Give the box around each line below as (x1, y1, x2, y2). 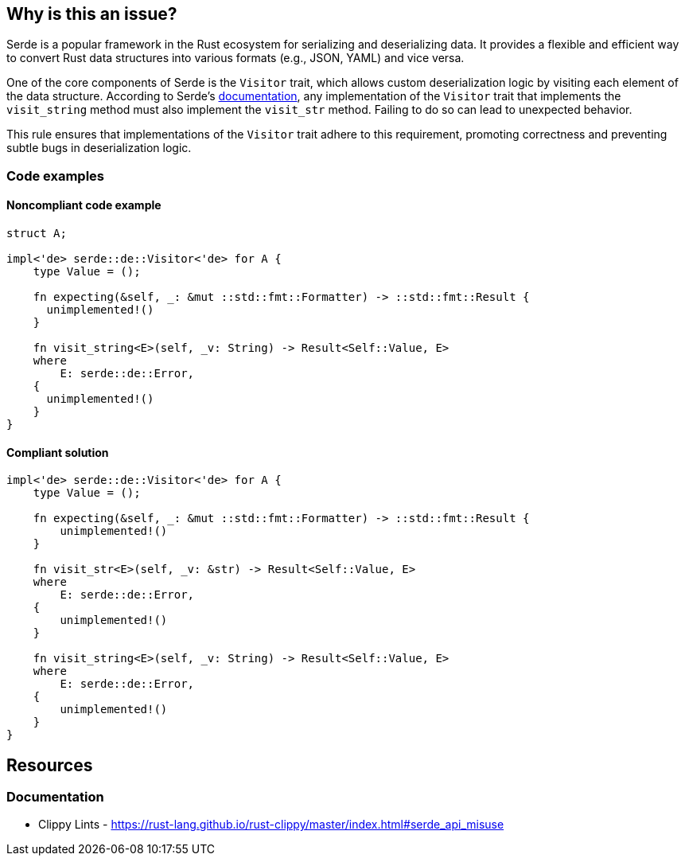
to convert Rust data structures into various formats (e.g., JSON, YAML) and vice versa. (6, 51, 465, 65)
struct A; (6, 227, 67, 240)
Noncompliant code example (6, 198, 162, 213)
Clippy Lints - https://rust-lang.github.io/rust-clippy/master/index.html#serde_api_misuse (38, 817, 504, 832)
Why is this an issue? (6, 4, 177, 24)
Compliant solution (6, 445, 109, 459)
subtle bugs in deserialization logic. (6, 141, 192, 155)
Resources (6, 755, 93, 775)
